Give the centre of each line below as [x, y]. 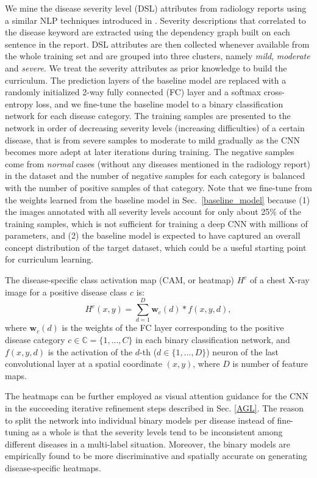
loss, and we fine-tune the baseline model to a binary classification [159, 103]
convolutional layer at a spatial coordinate [84, 364]
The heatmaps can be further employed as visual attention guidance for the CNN [157, 396]
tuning [17, 432]
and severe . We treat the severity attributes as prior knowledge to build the [146, 67]
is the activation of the [90, 351]
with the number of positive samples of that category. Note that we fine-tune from [158, 187]
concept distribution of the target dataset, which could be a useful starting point [156, 247]
